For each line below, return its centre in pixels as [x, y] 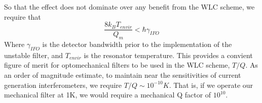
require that [23, 16]
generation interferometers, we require [63, 85]
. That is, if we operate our [211, 85]
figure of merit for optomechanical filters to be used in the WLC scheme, [117, 65]
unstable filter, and [34, 55]
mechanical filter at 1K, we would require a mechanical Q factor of [108, 95]
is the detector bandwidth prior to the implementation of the [137, 44]
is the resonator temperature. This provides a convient [168, 55]
